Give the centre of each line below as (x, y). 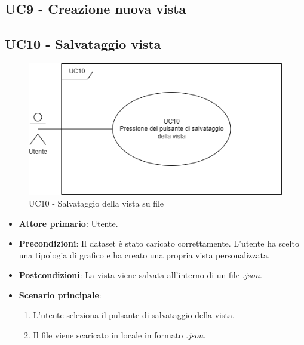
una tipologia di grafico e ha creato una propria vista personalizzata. (144, 255)
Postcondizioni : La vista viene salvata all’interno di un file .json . (140, 275)
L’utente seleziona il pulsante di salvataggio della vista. (134, 315)
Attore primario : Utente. (68, 223)
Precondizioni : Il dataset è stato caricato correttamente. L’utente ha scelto (159, 243)
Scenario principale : (60, 295)
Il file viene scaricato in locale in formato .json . (119, 335)
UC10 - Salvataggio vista (83, 44)
